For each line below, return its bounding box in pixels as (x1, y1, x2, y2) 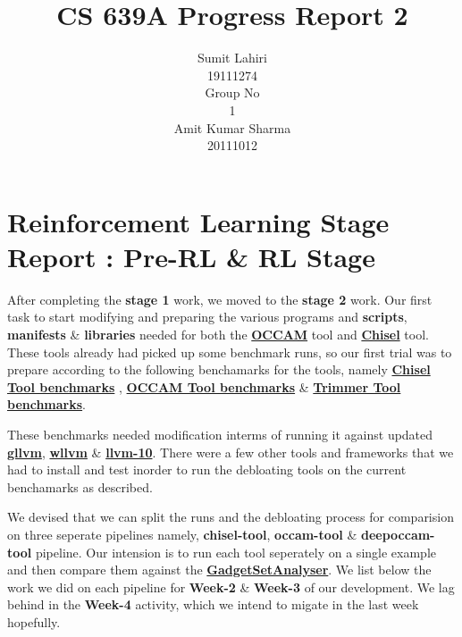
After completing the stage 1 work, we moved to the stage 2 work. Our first (7, 289, 433, 308)
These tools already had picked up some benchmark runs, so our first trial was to (7, 342, 452, 361)
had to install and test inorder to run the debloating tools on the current (7, 460, 407, 479)
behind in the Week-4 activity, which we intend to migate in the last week (7, 595, 419, 614)
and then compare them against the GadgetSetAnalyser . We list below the (7, 560, 432, 579)
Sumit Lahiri (197, 48, 268, 67)
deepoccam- (360, 524, 435, 543)
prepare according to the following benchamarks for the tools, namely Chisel (7, 360, 431, 379)
